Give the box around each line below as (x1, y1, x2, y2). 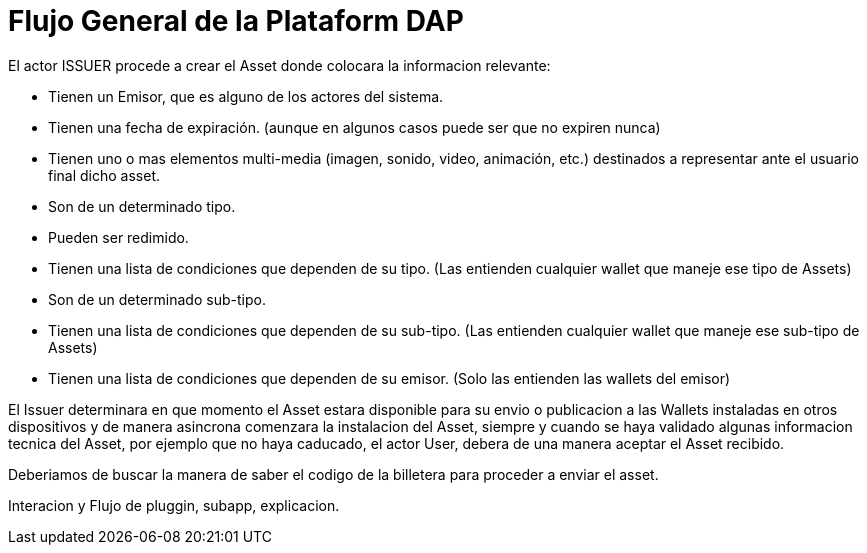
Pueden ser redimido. (48, 228, 189, 246)
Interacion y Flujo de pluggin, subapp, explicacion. (8, 496, 340, 514)
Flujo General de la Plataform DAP (8, 4, 464, 38)
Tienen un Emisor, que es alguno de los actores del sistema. (48, 87, 444, 105)
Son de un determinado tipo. (48, 197, 236, 215)
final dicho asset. (48, 166, 161, 184)
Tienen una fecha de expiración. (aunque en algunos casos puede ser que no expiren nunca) (48, 118, 661, 136)
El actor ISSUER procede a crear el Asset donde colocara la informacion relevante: (8, 56, 551, 74)
